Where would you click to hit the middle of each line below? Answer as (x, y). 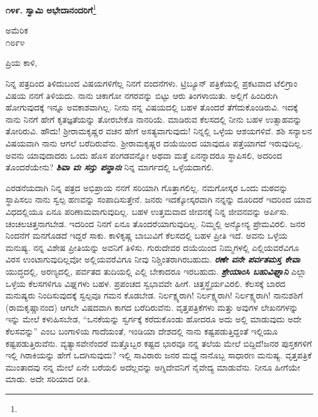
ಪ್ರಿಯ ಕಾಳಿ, (22, 63)
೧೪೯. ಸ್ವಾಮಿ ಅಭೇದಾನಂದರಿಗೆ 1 (51, 9)
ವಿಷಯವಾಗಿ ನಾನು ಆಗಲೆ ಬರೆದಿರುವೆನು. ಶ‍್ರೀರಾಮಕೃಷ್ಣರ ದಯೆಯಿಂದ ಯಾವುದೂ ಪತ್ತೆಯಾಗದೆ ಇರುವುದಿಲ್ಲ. (154, 143)
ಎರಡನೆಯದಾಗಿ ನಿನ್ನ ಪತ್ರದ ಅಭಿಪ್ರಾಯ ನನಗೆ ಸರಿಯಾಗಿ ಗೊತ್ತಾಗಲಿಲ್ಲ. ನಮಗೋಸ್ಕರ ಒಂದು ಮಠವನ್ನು (147, 187)
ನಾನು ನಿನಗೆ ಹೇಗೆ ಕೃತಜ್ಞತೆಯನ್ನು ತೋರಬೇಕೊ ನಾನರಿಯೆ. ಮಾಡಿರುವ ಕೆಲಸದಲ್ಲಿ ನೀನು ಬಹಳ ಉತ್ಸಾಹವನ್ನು (154, 119)
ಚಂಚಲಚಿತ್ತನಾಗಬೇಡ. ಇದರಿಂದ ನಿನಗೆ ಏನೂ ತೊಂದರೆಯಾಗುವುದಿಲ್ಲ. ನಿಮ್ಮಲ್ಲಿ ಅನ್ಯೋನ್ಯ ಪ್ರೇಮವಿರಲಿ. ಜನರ (155, 223)
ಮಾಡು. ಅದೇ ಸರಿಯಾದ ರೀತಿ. (48, 379)
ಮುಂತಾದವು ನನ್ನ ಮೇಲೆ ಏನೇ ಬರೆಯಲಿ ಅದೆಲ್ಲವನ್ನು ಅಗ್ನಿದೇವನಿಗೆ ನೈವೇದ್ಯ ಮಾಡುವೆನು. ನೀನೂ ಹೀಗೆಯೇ (153, 367)
